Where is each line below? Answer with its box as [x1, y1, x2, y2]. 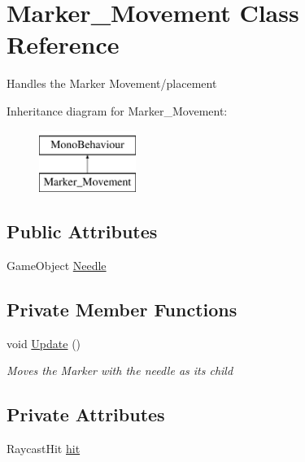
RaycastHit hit [7, 440, 81, 457]
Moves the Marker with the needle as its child [7, 362, 233, 379]
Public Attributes [7, 219, 158, 244]
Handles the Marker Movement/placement [7, 75, 217, 92]
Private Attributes [7, 402, 165, 427]
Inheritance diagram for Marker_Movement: [7, 102, 228, 119]
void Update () [7, 334, 81, 351]
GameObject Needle [7, 256, 107, 273]
